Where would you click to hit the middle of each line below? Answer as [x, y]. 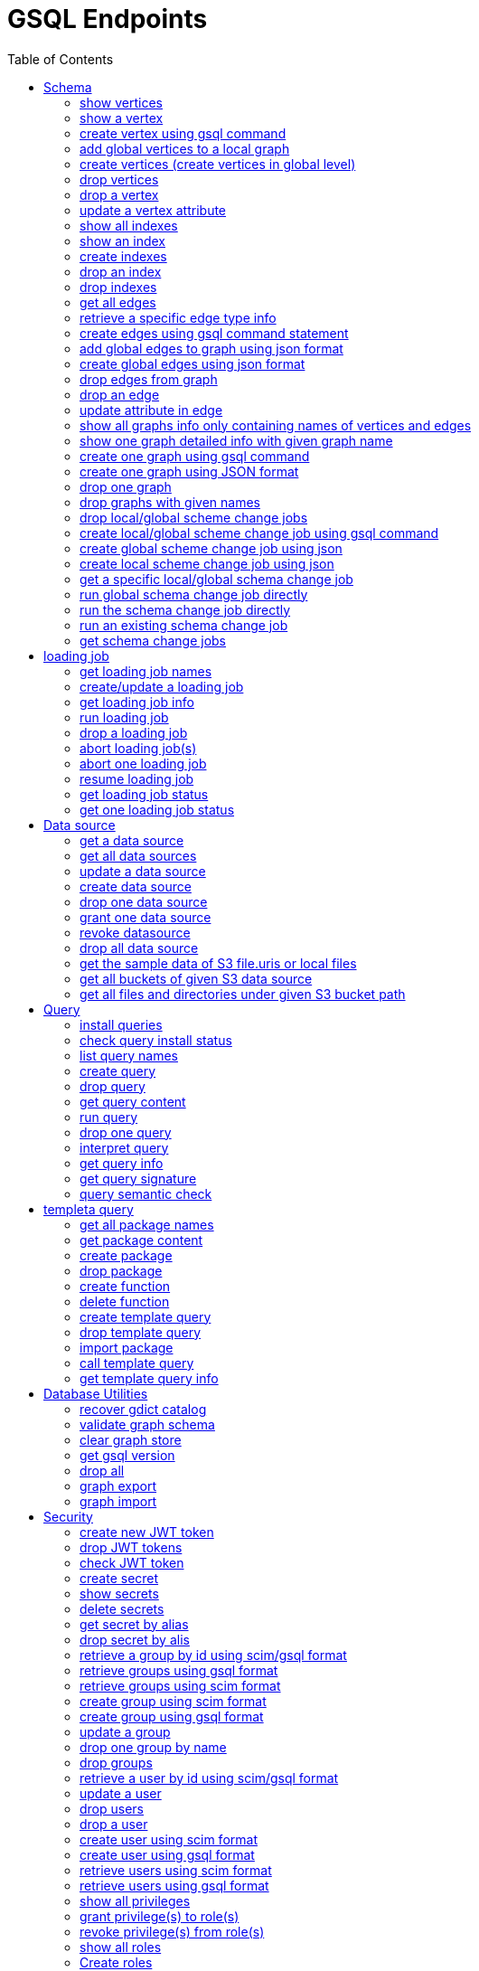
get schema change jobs [153, 640]
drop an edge [120, 394]
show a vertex [122, 118]
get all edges [118, 302]
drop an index [121, 271]
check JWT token [132, 1562]
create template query [146, 1316]
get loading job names [146, 671]
